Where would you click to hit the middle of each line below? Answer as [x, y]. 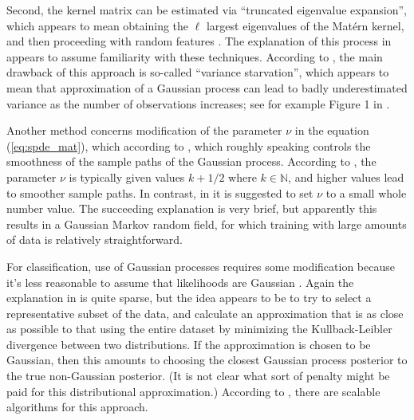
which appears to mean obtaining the [98, 25]
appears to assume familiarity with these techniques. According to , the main [195, 56]
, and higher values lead [346, 177]
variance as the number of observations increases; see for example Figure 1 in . [198, 103]
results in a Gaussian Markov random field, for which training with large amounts [207, 224]
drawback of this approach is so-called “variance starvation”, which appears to [198, 72]
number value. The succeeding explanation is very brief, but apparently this [192, 208]
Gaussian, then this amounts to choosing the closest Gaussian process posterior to [207, 360]
